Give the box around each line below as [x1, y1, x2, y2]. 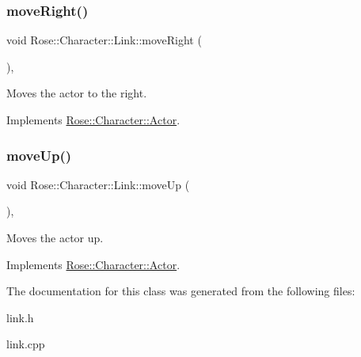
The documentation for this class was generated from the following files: [6, 283, 355, 299]
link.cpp [6, 336, 45, 352]
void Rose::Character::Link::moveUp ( [6, 176, 190, 192]
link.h [6, 309, 34, 325]
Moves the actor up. [6, 230, 104, 245]
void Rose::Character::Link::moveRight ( [6, 32, 202, 48]
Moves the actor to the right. [6, 85, 147, 101]
